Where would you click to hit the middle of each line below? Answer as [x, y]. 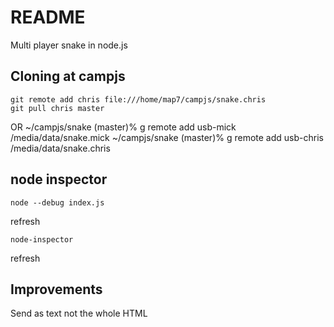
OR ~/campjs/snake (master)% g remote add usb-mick [123, 127]
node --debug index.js [57, 202]
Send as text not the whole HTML [79, 313]
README [48, 17]
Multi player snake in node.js [69, 45]
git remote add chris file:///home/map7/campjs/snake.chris [138, 99]
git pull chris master [57, 108]
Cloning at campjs [68, 76]
